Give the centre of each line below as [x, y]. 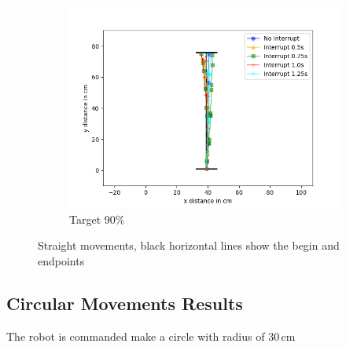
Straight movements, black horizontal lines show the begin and [189, 245]
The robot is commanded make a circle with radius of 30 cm [151, 336]
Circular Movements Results [125, 303]
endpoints [61, 260]
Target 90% [97, 219]
